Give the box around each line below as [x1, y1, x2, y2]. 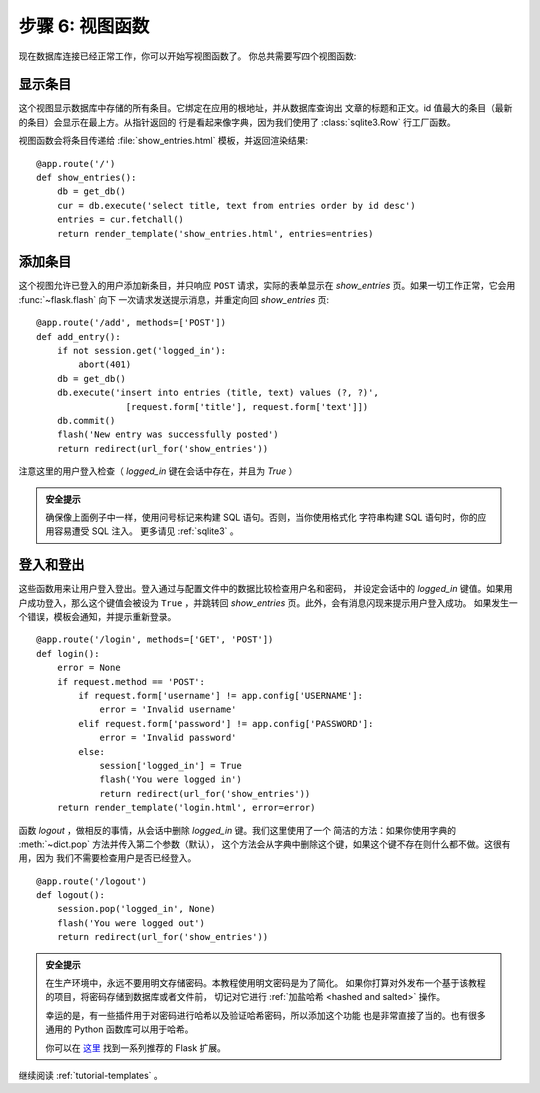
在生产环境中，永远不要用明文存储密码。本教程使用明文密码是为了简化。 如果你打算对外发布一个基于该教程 [45, 977, 486, 989]
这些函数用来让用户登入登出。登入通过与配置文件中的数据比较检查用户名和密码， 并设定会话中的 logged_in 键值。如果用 [18, 583, 513, 595]
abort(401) [78, 359, 132, 370]
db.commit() [56, 415, 116, 426]
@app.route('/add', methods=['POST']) [36, 317, 227, 329]
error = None [56, 662, 121, 674]
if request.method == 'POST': [56, 676, 205, 687]
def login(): [36, 648, 100, 659]
